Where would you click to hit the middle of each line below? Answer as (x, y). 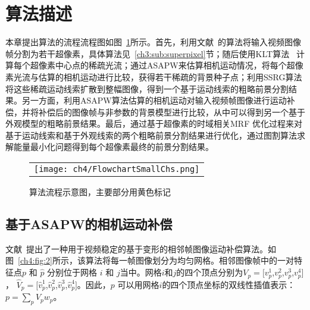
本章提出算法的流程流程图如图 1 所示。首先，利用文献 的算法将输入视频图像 (153, 42)
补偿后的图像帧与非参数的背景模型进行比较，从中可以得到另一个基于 (172, 112)
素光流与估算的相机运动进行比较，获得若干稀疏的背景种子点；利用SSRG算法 (154, 76)
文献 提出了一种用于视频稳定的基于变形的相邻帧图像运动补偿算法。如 (141, 248)
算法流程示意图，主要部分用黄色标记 (100, 192)
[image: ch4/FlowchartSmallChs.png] (117, 169)
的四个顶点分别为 (210, 272)
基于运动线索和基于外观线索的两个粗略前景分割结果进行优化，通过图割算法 (151, 135)
